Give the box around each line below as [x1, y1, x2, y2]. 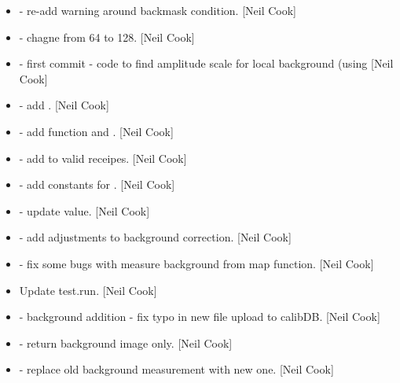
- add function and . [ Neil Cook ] [19, 123, 174, 139]
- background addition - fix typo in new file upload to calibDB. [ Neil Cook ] [19, 308, 380, 325]
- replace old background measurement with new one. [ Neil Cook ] [19, 361, 334, 377]
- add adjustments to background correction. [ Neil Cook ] [19, 229, 292, 245]
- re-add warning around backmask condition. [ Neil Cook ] [19, 2, 297, 18]
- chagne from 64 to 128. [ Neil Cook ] [19, 28, 195, 45]
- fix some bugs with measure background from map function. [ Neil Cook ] [19, 255, 374, 271]
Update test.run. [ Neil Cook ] [19, 282, 157, 298]
